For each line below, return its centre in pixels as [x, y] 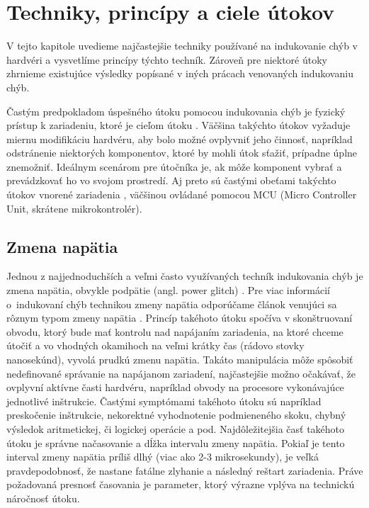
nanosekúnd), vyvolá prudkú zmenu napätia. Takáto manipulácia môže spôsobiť [180, 360]
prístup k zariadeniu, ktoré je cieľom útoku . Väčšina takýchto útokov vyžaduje [178, 125]
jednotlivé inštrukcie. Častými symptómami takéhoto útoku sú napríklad [164, 401]
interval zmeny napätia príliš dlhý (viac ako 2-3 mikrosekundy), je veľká [163, 457]
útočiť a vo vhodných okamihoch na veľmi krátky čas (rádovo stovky [155, 345]
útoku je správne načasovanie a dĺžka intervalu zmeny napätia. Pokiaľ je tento [176, 442]
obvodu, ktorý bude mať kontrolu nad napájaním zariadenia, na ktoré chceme [175, 331]
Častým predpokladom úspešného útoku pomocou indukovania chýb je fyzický [176, 111]
